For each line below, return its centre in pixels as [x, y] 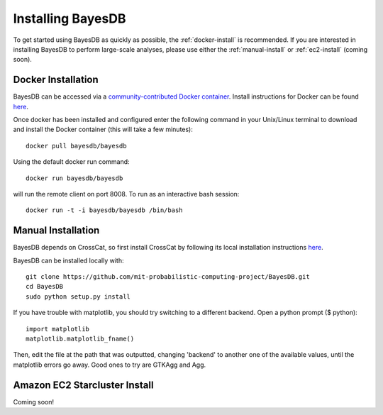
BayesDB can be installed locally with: [68, 260]
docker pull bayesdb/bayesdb [76, 146]
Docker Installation [56, 80]
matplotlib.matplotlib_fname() [80, 339]
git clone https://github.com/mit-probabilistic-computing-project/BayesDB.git [168, 277]
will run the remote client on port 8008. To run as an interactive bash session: [126, 194]
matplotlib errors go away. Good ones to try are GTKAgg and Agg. [110, 365]
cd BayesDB [45, 287]
